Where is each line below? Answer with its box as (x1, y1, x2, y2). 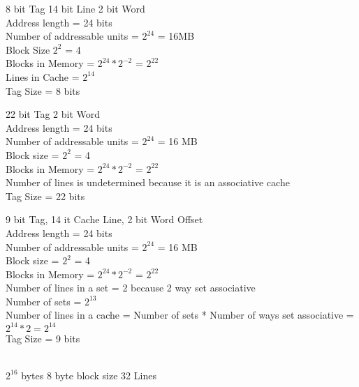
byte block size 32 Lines (54, 367, 156, 382)
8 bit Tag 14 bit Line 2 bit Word (6, 1, 145, 15)
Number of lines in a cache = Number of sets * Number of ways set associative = (6, 308, 354, 322)
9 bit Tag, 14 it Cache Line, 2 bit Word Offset (6, 212, 203, 227)
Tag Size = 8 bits (6, 83, 80, 98)
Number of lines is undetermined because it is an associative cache (6, 175, 290, 190)
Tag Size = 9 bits (6, 331, 80, 345)
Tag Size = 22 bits (6, 188, 85, 203)
